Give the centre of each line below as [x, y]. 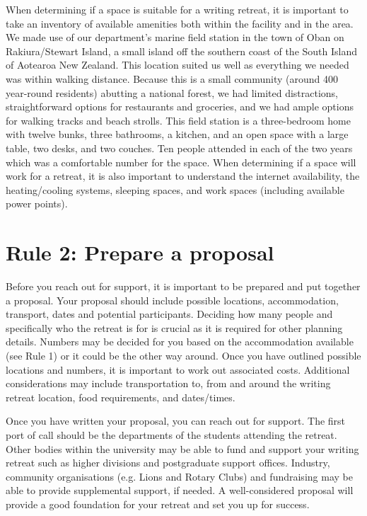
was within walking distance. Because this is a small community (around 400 [172, 78]
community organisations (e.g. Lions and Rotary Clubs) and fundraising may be [179, 476]
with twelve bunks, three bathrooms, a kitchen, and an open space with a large [177, 134]
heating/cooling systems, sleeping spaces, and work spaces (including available [175, 189]
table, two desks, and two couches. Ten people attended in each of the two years [179, 148]
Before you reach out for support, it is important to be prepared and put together [183, 286]
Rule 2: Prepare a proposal [140, 252]
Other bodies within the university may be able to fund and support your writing [182, 448]
